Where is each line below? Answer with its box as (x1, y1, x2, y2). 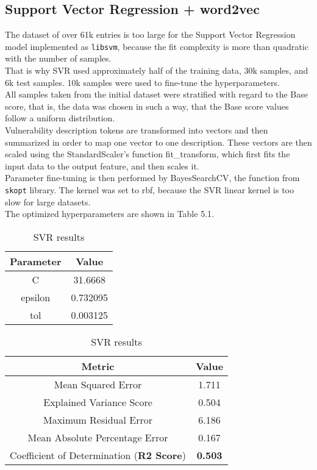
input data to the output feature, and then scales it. (5, 159, 199, 172)
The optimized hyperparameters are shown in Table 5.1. (5, 207, 214, 220)
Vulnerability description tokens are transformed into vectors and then (5, 124, 268, 137)
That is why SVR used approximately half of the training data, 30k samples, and (5, 64, 308, 77)
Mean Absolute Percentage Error (27, 430, 168, 444)
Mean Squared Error (54, 377, 142, 391)
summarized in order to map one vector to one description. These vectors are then (5, 135, 312, 148)
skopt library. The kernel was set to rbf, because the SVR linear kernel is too (5, 183, 294, 196)
